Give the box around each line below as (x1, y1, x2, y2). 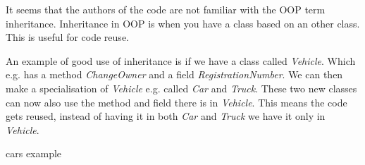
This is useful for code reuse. (6, 30, 129, 44)
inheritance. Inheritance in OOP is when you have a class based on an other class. (6, 16, 360, 30)
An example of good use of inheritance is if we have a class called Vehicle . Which (6, 53, 356, 68)
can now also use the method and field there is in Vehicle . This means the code (6, 94, 347, 109)
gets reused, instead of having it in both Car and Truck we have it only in (6, 109, 326, 123)
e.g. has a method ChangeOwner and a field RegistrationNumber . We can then (6, 67, 343, 82)
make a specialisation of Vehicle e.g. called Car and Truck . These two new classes (6, 80, 357, 95)
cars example (6, 146, 62, 161)
